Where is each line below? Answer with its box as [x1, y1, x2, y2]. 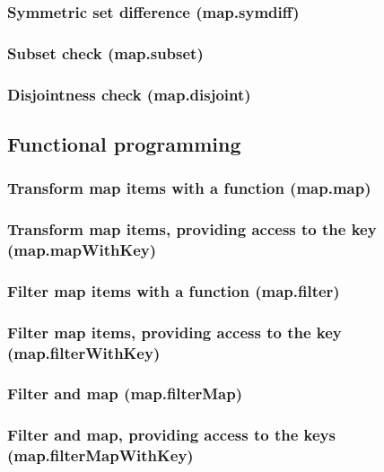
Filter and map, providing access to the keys [7, 424, 336, 446]
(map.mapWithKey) [7, 239, 157, 260]
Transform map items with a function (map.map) [7, 177, 371, 199]
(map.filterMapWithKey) [7, 444, 194, 467]
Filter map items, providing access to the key [7, 320, 342, 343]
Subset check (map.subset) [7, 41, 204, 64]
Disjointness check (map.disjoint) [7, 83, 251, 105]
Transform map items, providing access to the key [7, 218, 377, 240]
